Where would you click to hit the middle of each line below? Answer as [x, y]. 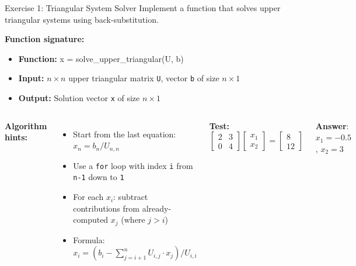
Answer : [332, 125]
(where [133, 220]
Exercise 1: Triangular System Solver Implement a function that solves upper [143, 8]
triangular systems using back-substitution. [82, 19]
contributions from [106, 208]
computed [91, 220]
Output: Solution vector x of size [79, 98]
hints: [16, 137]
